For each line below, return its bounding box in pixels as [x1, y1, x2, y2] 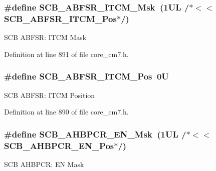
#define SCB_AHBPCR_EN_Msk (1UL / [4, 127, 186, 140]
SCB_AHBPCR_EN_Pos [4, 139, 114, 151]
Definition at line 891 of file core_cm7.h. [4, 48, 129, 59]
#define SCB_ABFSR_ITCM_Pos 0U [4, 70, 169, 82]
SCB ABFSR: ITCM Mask [4, 32, 87, 42]
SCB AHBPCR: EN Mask [4, 158, 84, 169]
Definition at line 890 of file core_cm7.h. [4, 106, 129, 117]
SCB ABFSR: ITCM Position [4, 89, 95, 100]
